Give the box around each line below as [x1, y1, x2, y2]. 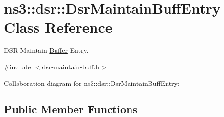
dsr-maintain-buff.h [42, 61, 100, 71]
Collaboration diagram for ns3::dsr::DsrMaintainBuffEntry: [4, 78, 180, 88]
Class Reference [4, 17, 112, 37]
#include [4, 61, 31, 71]
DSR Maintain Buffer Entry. [4, 45, 89, 55]
